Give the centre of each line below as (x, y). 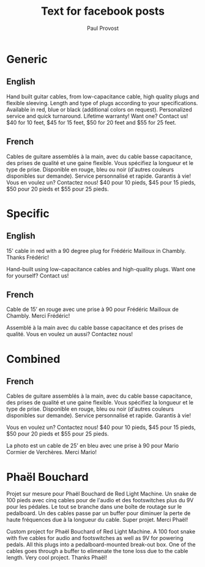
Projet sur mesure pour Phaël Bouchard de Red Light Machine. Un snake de (102, 494)
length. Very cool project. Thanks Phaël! (57, 558)
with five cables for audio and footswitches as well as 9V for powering (95, 538)
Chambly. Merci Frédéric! (38, 316)
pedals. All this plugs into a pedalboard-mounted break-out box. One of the (101, 544)
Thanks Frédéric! (28, 257)
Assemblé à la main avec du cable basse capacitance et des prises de (95, 327)
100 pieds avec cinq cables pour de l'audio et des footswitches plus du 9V (100, 500)
